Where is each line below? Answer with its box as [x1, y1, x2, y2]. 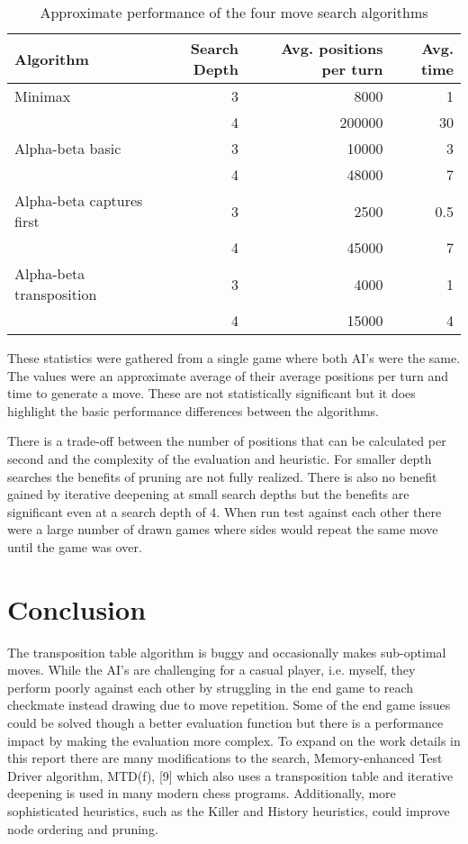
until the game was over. [7, 537, 142, 556]
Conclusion [7, 590, 147, 627]
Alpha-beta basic [14, 138, 121, 159]
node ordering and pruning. [7, 819, 158, 838]
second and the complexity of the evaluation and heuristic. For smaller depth [7, 449, 432, 467]
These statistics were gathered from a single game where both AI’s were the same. [7, 349, 461, 367]
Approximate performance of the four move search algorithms [40, 2, 428, 23]
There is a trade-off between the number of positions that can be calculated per [7, 431, 446, 450]
